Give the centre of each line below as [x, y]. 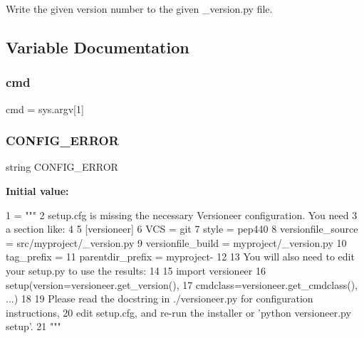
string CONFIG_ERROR [62, 167]
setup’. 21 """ [33, 326]
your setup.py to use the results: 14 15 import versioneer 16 [136, 270]
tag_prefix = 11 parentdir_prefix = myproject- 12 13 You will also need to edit [180, 257]
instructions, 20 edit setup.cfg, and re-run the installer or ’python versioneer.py [178, 312]
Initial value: [37, 191]
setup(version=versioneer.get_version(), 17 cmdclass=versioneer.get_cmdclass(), [182, 284]
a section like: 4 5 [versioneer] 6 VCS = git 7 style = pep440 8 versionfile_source [182, 229]
